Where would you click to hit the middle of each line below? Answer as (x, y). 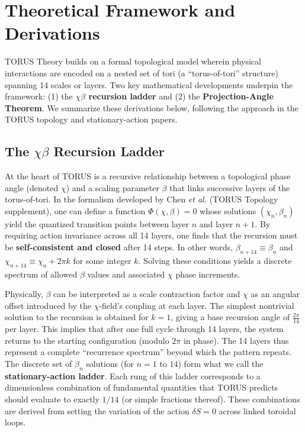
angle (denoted (32, 187)
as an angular (275, 294)
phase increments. (208, 274)
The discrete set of (38, 364)
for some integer (102, 260)
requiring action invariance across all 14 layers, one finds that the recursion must (151, 235)
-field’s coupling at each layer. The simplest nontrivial (197, 305)
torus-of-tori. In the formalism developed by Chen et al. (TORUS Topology (142, 199)
